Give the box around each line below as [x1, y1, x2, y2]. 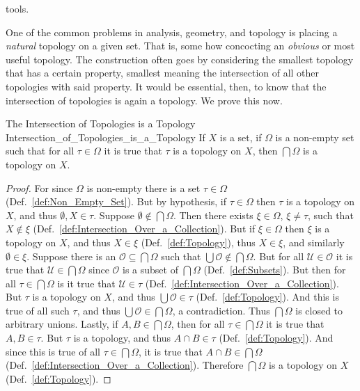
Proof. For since [6, 180, 73, 195]
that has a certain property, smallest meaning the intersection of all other [6, 65, 320, 80]
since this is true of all [6, 344, 100, 358]
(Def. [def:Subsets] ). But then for [203, 262, 346, 277]
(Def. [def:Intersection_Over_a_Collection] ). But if [33, 221, 256, 236]
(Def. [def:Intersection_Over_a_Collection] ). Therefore [6, 358, 244, 372]
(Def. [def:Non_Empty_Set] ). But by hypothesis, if [6, 194, 226, 209]
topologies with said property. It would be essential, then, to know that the [6, 79, 327, 93]
